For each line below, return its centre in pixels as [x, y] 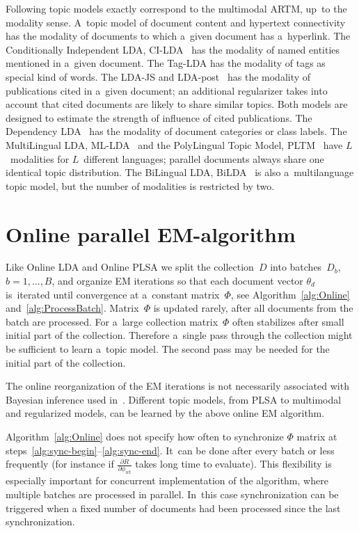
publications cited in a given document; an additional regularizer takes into [167, 90]
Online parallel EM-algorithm [151, 233]
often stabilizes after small [288, 321]
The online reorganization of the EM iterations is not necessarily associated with [177, 386]
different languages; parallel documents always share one [204, 158]
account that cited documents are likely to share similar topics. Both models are [177, 104]
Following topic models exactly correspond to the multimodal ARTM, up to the [176, 8]
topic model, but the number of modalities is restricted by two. [140, 185]
